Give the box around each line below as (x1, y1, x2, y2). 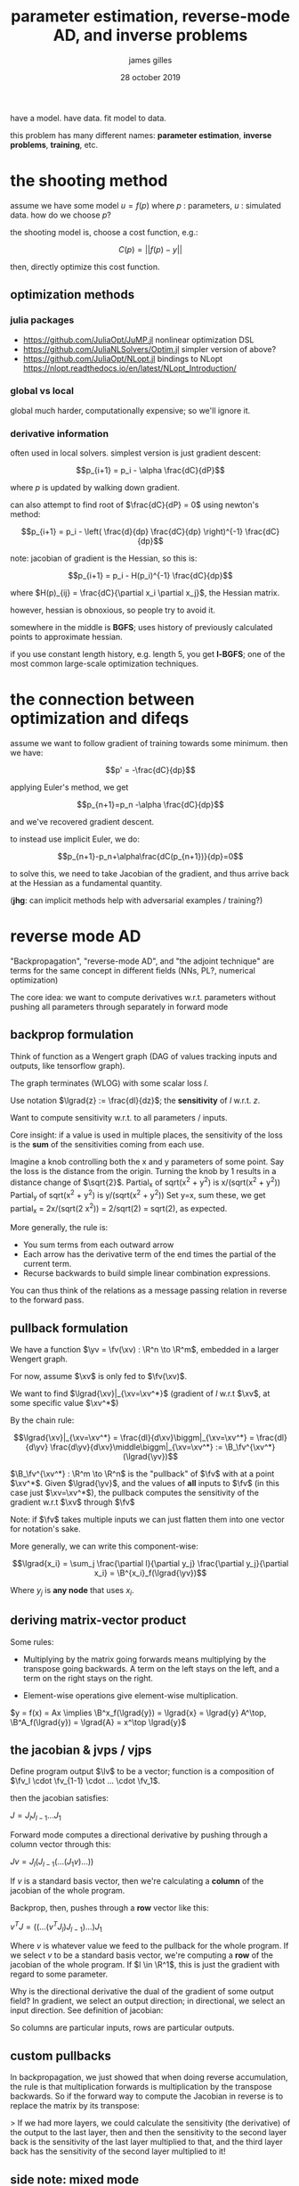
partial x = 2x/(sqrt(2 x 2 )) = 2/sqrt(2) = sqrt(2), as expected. (10, 1201, 228, 1216)
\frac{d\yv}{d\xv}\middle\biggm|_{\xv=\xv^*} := (49, 1442, 223, 1452)
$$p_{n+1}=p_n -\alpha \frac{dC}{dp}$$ (76, 800, 225, 810)
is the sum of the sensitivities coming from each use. (10, 1138, 205, 1149)
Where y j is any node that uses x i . (10, 1585, 134, 1598)
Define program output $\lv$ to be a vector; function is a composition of (10, 1766, 275, 1777)
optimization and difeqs (10, 709, 190, 728)
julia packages (10, 314, 75, 326)
